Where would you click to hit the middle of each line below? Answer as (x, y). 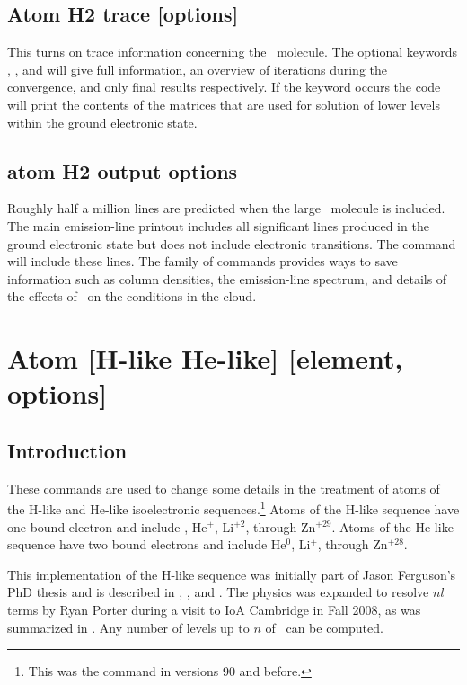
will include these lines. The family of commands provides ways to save (203, 261)
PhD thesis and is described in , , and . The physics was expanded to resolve (218, 592)
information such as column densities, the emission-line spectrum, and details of (227, 278)
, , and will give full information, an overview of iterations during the (198, 69)
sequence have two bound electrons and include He (147, 544)
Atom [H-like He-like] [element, (205, 358)
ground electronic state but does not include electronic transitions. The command (232, 243)
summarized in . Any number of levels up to (128, 627)
